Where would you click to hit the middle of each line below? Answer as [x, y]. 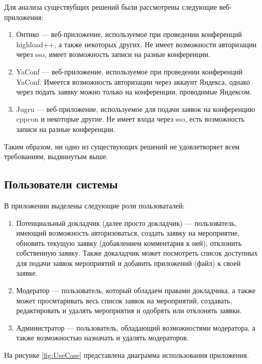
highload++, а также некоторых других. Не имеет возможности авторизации [136, 44]
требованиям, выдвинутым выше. [56, 156]
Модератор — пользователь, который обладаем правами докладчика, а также [136, 290]
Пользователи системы [61, 184]
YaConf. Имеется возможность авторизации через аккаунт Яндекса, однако [133, 81]
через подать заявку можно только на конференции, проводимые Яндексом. [134, 92]
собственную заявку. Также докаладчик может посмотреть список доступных [137, 253]
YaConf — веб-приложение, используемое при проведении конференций [129, 71]
